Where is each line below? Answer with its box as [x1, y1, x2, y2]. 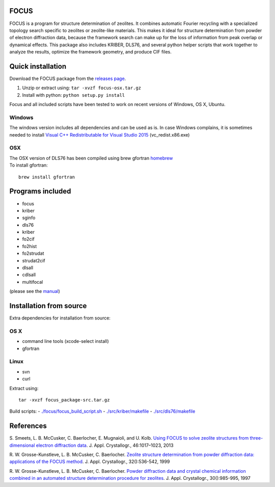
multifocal [22, 279, 43, 285]
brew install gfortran [18, 174, 75, 180]
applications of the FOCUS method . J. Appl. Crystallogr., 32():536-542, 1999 [9, 458, 170, 465]
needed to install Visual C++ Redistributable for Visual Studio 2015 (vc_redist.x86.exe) [9, 131, 190, 138]
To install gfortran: [9, 162, 48, 168]
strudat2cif [22, 257, 45, 263]
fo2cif [22, 236, 35, 242]
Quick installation [9, 62, 67, 71]
